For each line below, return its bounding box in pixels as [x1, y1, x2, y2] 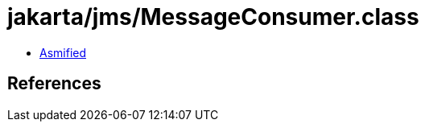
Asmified [39, 45, 87, 60]
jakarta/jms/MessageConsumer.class [7, 3, 419, 31]
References [7, 73, 101, 94]
